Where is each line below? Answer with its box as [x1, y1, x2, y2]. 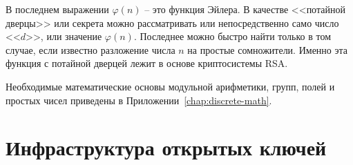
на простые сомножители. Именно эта [187, 42, 348, 57]
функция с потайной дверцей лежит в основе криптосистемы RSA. [6, 56, 288, 70]
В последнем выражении [6, 2, 109, 16]
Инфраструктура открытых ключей [6, 133, 327, 162]
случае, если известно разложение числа [6, 42, 175, 57]
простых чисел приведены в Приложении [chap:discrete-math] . [6, 93, 272, 107]
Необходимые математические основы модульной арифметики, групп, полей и [6, 79, 335, 93]
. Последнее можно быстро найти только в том [133, 29, 331, 43]
